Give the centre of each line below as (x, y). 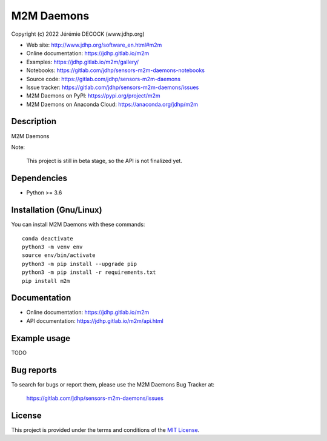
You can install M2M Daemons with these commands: (78, 225)
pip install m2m (46, 281)
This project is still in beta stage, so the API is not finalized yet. (104, 161)
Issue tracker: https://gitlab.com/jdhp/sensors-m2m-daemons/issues (113, 87)
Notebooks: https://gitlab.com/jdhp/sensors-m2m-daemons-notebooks (116, 70)
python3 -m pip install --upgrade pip (80, 264)
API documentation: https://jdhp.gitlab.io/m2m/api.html (95, 320)
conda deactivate (48, 238)
